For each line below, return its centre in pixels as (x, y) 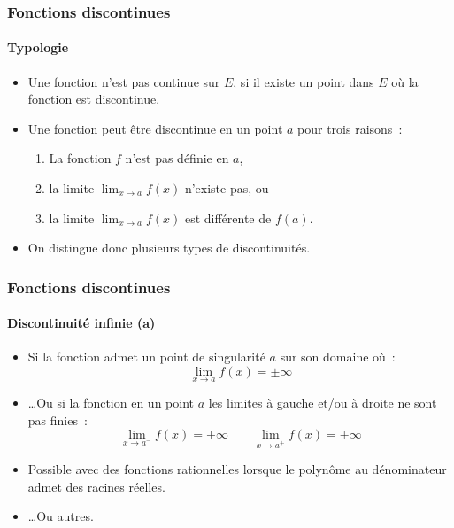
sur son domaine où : (338, 357)
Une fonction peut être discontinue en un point (155, 128)
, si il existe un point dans (304, 81)
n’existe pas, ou (227, 188)
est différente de (228, 217)
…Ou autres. (61, 516)
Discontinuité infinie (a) (81, 323)
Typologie (38, 47)
